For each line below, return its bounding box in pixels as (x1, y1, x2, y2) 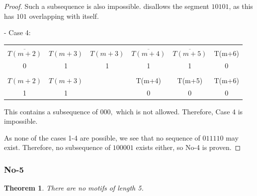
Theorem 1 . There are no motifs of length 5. (4, 183, 144, 193)
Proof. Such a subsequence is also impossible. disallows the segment (4, 1, 209, 11)
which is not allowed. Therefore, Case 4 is (116, 106, 243, 116)
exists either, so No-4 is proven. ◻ (136, 142, 241, 152)
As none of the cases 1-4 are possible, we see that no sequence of (4, 132, 200, 143)
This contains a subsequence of (4, 106, 98, 116)
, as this (229, 1, 253, 11)
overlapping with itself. (29, 10, 99, 21)
